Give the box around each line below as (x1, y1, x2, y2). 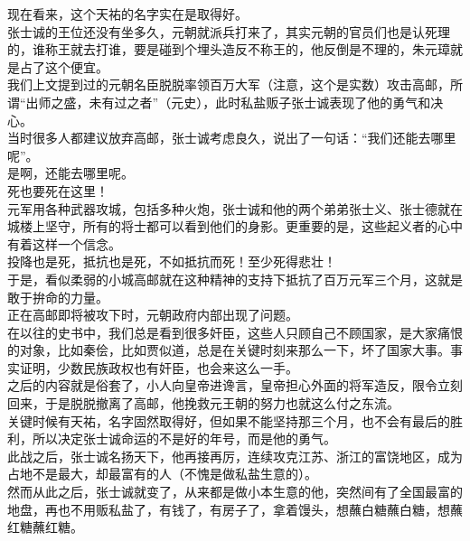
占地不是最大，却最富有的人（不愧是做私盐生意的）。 (7, 464, 317, 483)
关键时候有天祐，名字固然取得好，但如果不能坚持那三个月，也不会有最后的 (7, 411, 450, 430)
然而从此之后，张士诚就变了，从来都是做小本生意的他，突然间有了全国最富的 (7, 482, 463, 501)
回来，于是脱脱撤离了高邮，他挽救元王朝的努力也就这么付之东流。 (7, 394, 399, 413)
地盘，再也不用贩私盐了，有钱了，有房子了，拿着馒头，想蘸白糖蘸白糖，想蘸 (7, 499, 463, 518)
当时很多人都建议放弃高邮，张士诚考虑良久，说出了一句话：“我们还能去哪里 (7, 128, 456, 147)
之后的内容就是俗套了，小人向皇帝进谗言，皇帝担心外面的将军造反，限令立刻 (7, 376, 463, 395)
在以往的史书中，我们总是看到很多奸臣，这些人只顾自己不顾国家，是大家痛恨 (7, 322, 463, 341)
